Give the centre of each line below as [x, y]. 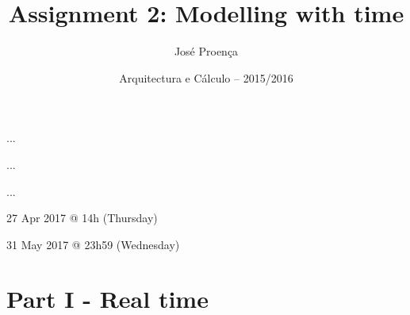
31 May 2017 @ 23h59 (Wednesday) [93, 244]
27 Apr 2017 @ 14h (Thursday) [82, 218]
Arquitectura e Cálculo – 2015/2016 [206, 77]
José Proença [206, 51]
